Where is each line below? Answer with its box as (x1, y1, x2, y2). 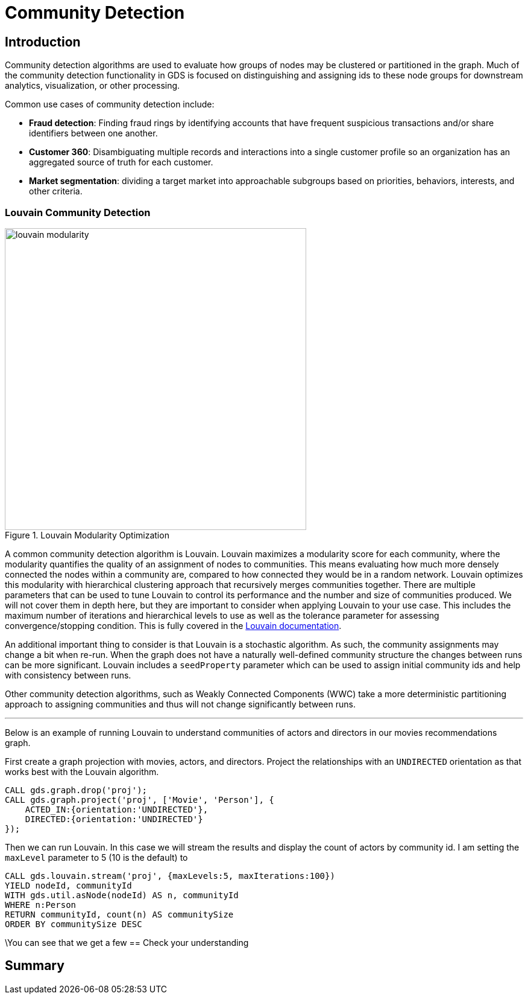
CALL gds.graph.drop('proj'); (5, 785, 148, 795)
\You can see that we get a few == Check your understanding (5, 937, 249, 948)
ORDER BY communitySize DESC (5, 919, 142, 929)
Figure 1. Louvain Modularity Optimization (5, 529, 169, 540)
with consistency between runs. (5, 669, 131, 680)
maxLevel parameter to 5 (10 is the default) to (5, 852, 188, 863)
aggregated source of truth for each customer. (29, 157, 213, 168)
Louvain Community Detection (5, 206, 151, 219)
